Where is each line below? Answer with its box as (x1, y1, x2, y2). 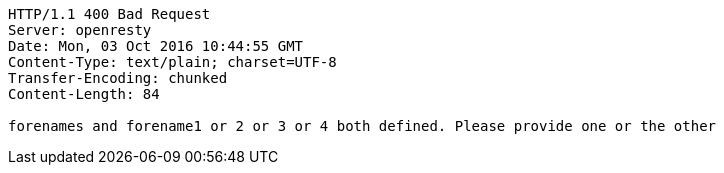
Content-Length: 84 (8, 86, 160, 102)
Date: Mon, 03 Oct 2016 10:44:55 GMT (8, 38, 304, 54)
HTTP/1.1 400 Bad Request (8, 6, 211, 22)
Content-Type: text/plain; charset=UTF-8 (8, 54, 337, 70)
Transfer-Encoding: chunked (8, 70, 228, 86)
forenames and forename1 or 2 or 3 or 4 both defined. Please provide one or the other (8, 118, 717, 134)
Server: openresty (8, 22, 152, 38)
